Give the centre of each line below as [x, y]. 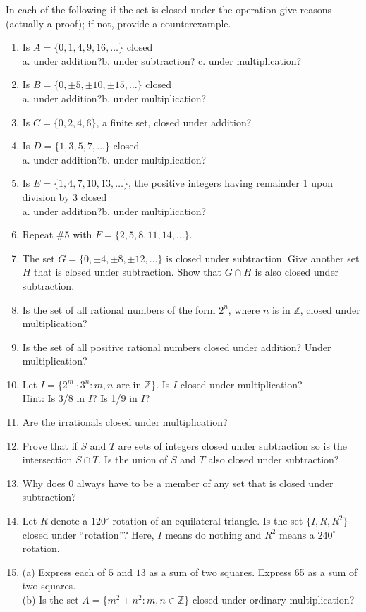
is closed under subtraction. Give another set [263, 258]
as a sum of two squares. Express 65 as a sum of [253, 571]
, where [244, 309]
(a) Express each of [64, 571]
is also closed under [297, 272]
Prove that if [50, 445]
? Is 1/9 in [115, 398]
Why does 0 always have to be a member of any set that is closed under [178, 483]
